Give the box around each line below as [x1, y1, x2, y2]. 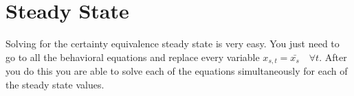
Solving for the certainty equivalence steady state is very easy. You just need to [5, 36, 340, 51]
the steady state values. [5, 77, 104, 91]
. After [319, 49, 347, 64]
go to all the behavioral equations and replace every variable [5, 49, 260, 64]
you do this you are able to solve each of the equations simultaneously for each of [5, 64, 348, 78]
